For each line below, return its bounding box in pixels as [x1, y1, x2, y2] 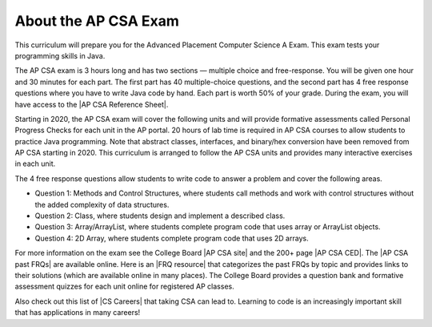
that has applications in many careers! [14, 308, 141, 317]
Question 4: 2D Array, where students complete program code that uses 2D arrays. [34, 233, 309, 243]
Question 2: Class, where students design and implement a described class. [34, 211, 286, 220]
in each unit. [14, 159, 56, 168]
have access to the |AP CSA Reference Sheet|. [14, 99, 169, 109]
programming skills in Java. [14, 50, 106, 60]
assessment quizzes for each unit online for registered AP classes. [14, 281, 235, 292]
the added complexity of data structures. [34, 200, 170, 209]
